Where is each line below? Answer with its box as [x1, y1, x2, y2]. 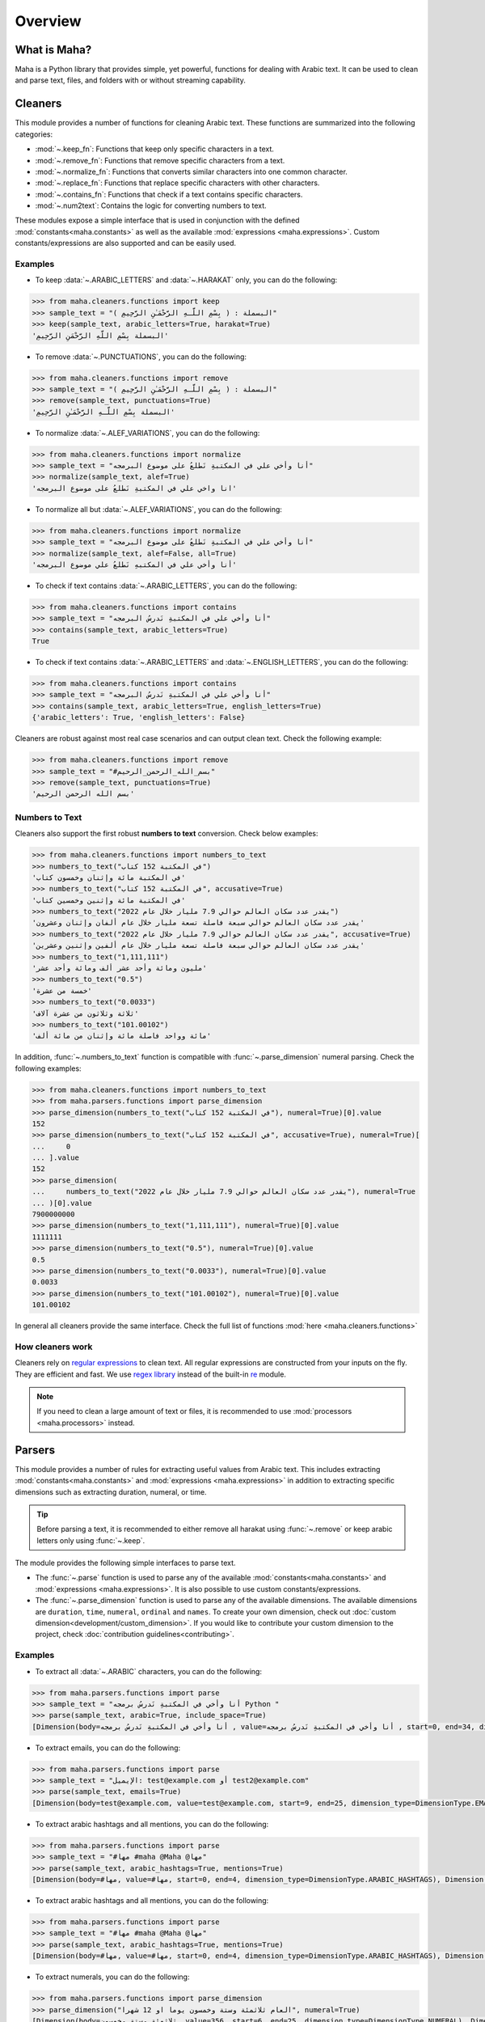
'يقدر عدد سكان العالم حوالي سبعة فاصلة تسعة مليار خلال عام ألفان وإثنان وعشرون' [32, 918, 365, 928]
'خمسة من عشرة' [32, 986, 92, 995]
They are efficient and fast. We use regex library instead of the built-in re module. [15, 1369, 287, 1379]
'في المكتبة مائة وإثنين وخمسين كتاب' [32, 895, 186, 905]
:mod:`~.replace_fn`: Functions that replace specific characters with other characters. [35, 178, 320, 188]
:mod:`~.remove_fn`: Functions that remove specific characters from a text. [35, 155, 285, 165]
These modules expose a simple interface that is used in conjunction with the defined [15, 215, 300, 226]
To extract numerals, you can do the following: [35, 1972, 190, 1982]
